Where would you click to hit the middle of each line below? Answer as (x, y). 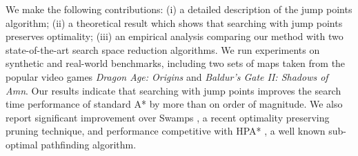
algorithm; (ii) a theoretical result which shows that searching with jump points (174, 22)
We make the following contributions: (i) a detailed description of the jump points (179, 9)
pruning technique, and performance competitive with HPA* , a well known (166, 131)
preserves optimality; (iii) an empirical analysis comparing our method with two (175, 36)
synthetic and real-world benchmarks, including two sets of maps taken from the (176, 63)
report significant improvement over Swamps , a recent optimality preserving (168, 117)
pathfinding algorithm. (89, 144)
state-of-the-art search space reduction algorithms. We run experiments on (163, 49)
